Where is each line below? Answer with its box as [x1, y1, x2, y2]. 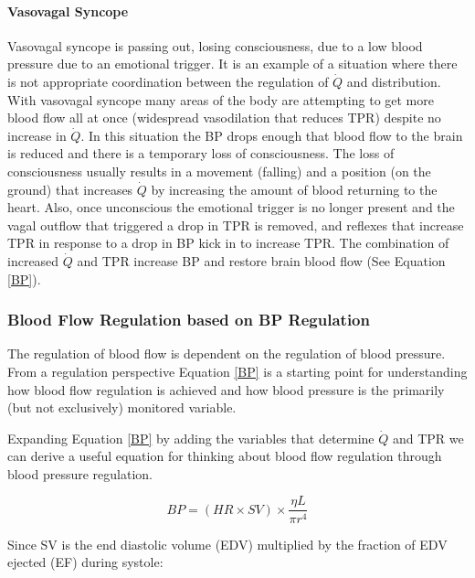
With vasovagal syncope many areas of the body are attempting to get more [7, 90, 434, 109]
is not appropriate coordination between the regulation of [7, 71, 329, 91]
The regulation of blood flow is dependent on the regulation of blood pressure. [7, 344, 446, 363]
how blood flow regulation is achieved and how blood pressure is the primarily [7, 380, 445, 399]
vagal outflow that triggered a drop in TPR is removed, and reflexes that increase [7, 215, 464, 234]
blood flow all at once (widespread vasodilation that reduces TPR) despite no [7, 108, 441, 127]
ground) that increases [7, 179, 133, 198]
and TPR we [392, 428, 464, 447]
